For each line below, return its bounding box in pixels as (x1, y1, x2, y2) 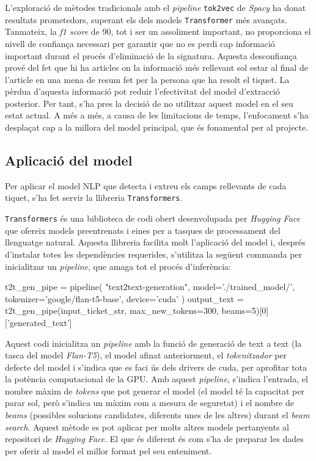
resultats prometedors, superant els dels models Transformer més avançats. (5, 13, 287, 26)
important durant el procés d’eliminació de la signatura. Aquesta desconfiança (5, 49, 297, 62)
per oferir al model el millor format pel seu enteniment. (5, 444, 212, 457)
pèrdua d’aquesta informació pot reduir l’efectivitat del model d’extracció (5, 85, 280, 98)
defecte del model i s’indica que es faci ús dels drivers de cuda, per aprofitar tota (5, 360, 307, 373)
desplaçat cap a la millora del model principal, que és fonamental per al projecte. (5, 121, 309, 134)
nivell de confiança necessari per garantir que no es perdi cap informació (5, 37, 275, 49)
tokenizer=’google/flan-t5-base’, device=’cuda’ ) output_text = (5, 292, 244, 305)
